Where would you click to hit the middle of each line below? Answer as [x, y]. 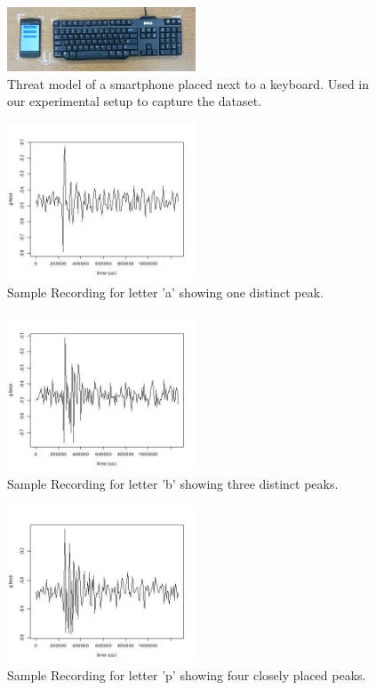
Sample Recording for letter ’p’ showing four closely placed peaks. [187, 674]
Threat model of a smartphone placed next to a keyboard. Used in [188, 83]
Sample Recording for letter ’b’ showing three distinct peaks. [173, 483]
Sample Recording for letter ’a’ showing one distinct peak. [165, 292]
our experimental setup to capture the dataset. [135, 101]
